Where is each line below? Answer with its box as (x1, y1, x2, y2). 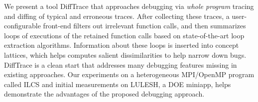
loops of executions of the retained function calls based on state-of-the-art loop (4, 30, 245, 40)
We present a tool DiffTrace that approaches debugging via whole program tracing (4, 1, 254, 11)
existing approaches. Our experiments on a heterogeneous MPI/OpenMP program (4, 69, 255, 80)
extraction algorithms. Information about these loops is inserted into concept (4, 40, 239, 50)
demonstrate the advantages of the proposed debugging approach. (4, 89, 205, 99)
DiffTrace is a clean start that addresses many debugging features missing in (4, 59, 237, 70)
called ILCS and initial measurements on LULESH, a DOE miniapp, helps (4, 79, 231, 89)
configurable (4, 20, 41, 31)
